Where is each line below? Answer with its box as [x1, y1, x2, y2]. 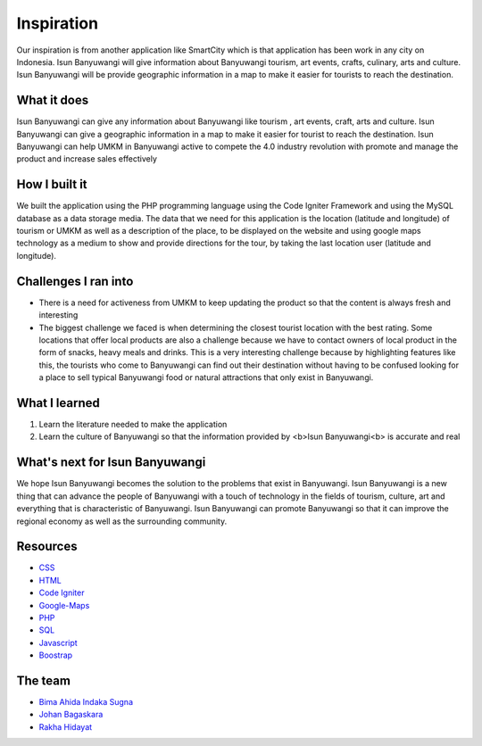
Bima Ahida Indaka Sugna [38, 697, 134, 708]
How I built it [16, 177, 88, 192]
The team [16, 673, 71, 688]
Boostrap [38, 650, 73, 660]
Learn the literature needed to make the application [38, 419, 228, 430]
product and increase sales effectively [16, 153, 158, 164]
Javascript [38, 637, 78, 648]
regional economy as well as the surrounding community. [16, 516, 228, 526]
